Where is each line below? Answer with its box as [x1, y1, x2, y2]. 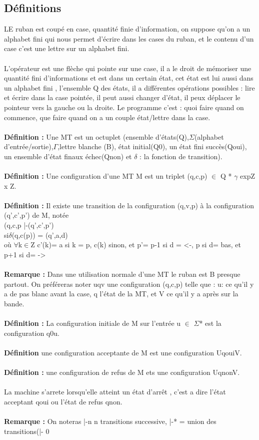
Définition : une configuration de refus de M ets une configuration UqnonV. [4, 366, 240, 377]
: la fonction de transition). [139, 151, 222, 161]
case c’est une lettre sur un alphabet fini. [4, 43, 129, 54]
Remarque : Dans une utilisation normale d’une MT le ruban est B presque [4, 269, 240, 279]
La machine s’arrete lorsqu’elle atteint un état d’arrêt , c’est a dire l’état [4, 386, 226, 397]
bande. [4, 298, 24, 308]
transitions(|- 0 [4, 425, 49, 436]
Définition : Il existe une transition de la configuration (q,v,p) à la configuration [4, 200, 254, 210]
